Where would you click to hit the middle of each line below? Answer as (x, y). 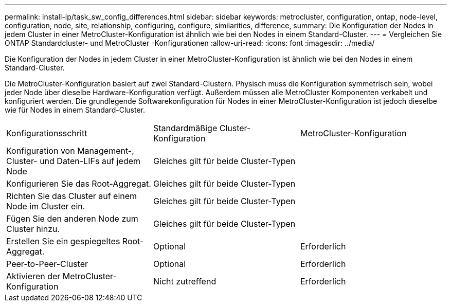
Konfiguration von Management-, (70, 151)
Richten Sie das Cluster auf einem (72, 196)
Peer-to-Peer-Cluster (47, 264)
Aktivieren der (33, 276)
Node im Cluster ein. (46, 206)
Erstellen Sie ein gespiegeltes (63, 241)
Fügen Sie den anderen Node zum (72, 219)
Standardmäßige (185, 128)
